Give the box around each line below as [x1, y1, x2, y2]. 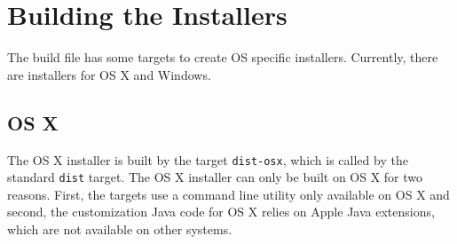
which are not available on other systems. [7, 220, 232, 239]
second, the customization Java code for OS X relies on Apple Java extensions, [7, 202, 435, 221]
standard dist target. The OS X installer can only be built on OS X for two [7, 168, 423, 186]
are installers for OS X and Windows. [7, 65, 211, 83]
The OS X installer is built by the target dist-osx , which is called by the [7, 150, 408, 169]
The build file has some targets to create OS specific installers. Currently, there [7, 48, 438, 67]
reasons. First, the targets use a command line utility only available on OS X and [7, 185, 450, 203]
